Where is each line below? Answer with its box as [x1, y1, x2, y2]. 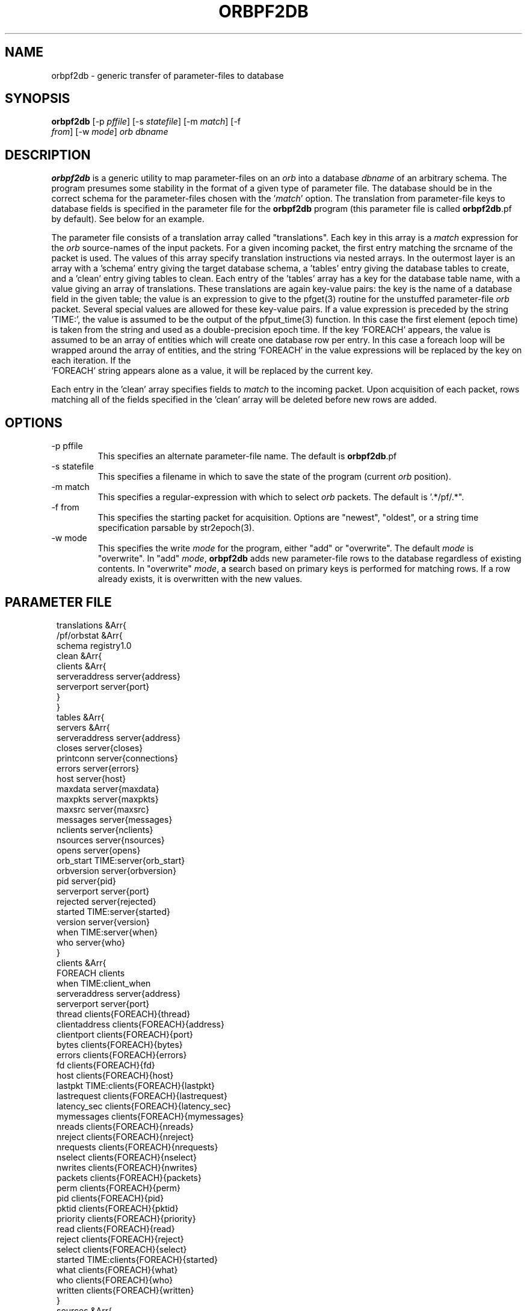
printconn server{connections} [57, 752, 178, 763]
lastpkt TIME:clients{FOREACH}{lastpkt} [57, 1080, 215, 1091]
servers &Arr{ [57, 722, 110, 733]
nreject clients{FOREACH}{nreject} [57, 1131, 194, 1142]
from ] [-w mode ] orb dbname [51, 126, 168, 137]
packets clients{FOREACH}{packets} [57, 1172, 202, 1183]
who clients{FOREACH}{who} [57, 1274, 173, 1285]
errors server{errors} [57, 763, 140, 773]
